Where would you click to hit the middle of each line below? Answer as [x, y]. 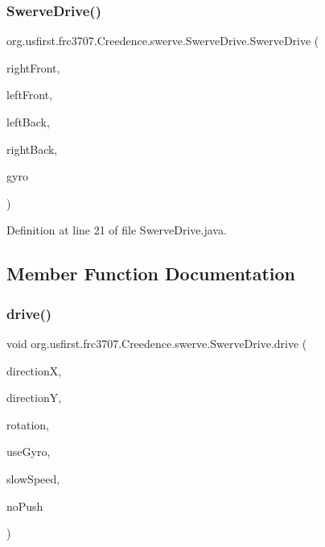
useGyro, [29, 452]
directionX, [34, 370]
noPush [25, 506]
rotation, [28, 424]
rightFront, [33, 67]
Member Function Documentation [151, 273]
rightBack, [32, 149]
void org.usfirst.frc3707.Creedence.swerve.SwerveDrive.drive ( [157, 343]
